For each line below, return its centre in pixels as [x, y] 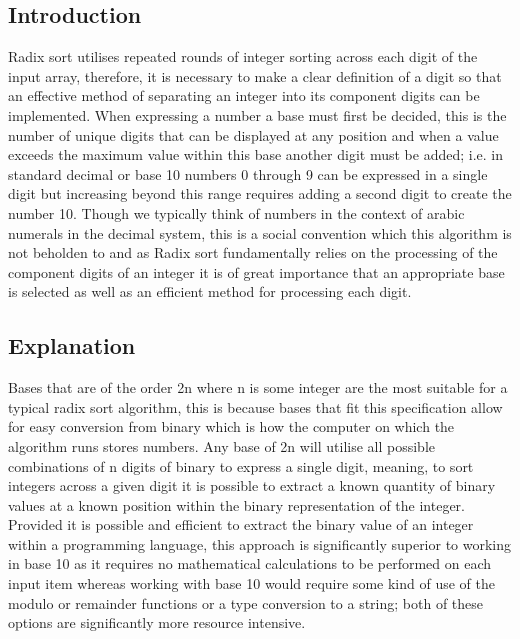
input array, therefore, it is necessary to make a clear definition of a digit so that [255, 75]
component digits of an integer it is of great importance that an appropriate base [256, 271]
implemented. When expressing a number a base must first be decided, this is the [257, 114]
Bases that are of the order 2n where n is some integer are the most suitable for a [258, 387]
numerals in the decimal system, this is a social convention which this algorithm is [260, 232]
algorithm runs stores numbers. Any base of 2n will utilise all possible [221, 445]
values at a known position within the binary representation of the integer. [236, 504]
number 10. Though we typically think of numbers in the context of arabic [236, 212]
